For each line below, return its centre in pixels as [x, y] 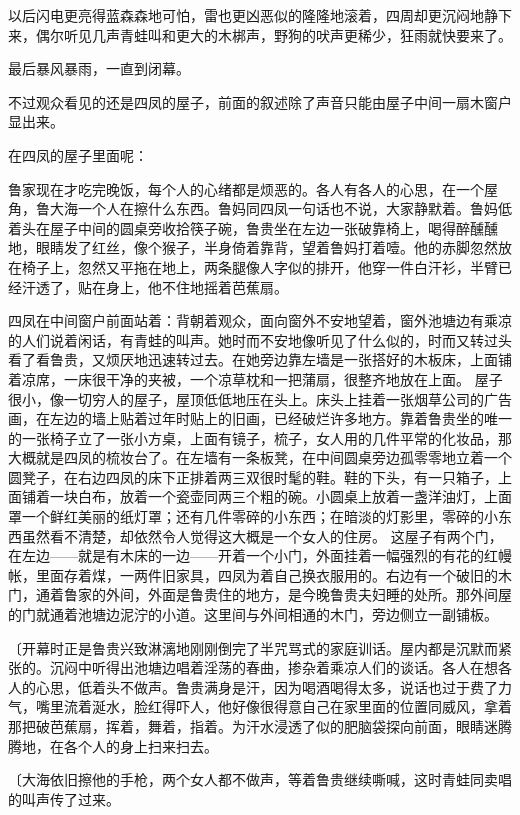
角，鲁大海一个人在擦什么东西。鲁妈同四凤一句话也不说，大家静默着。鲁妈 [253, 208]
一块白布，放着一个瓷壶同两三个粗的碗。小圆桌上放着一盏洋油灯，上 [273, 496]
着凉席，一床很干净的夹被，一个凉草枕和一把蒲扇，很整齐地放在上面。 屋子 [255, 378]
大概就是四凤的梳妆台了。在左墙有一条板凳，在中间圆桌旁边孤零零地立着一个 [260, 457]
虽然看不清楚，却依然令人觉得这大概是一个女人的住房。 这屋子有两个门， [262, 535]
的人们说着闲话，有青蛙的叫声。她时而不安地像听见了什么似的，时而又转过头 [260, 339]
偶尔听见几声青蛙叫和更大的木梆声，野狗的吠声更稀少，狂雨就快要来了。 [273, 34]
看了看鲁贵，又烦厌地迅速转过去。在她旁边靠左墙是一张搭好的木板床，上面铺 [260, 359]
